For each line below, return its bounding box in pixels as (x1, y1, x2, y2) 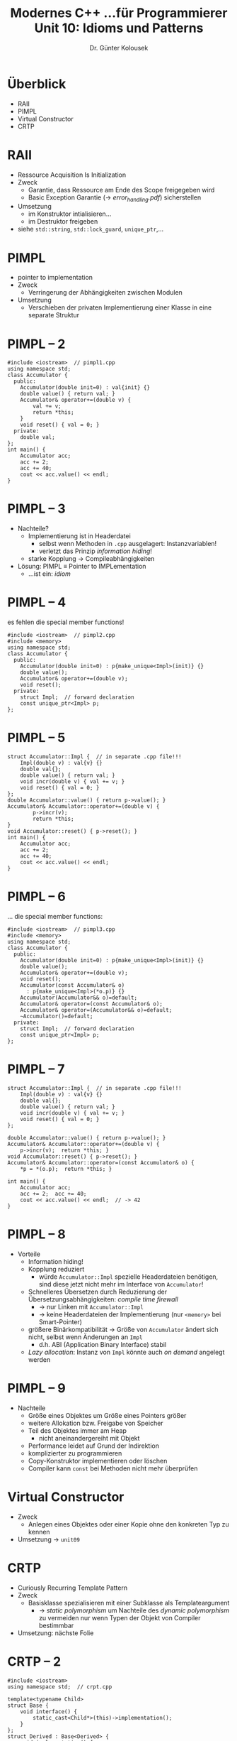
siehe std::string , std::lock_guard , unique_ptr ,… (17, 225, 164, 234)
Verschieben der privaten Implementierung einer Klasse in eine (28, 303, 212, 312)
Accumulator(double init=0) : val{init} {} (20, 384, 151, 391)
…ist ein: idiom (28, 569, 71, 578)
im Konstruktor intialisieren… (28, 209, 112, 218)
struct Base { (7, 1702, 50, 1709)
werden (28, 1355, 51, 1364)
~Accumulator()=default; (20, 1013, 93, 1020)
